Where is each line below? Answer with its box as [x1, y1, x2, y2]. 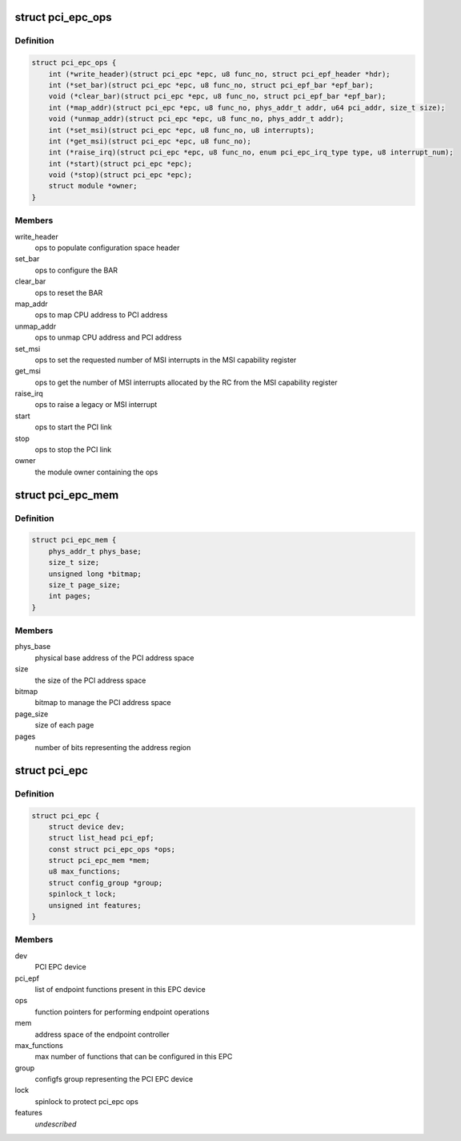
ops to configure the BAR [34, 265, 118, 275]
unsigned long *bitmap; [48, 569, 142, 579]
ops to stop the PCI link [34, 445, 112, 454]
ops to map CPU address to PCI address [34, 310, 168, 320]
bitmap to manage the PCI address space [34, 698, 171, 708]
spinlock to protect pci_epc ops [34, 1096, 139, 1106]
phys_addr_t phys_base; [48, 546, 142, 556]
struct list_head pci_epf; [48, 833, 155, 843]
